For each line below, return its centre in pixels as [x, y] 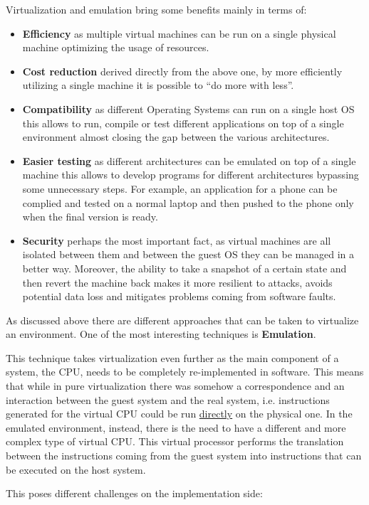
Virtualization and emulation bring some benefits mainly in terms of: [156, 9]
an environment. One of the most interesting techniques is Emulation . [161, 334]
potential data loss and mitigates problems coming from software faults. [179, 296]
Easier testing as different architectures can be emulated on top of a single [189, 160]
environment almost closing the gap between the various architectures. [176, 137]
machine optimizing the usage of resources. [116, 47]
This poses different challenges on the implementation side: [134, 493]
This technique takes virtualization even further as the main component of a [172, 357]
